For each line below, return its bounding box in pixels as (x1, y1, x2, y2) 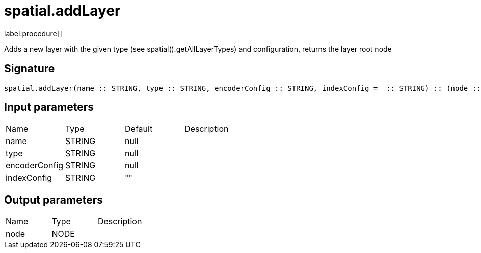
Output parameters (4, 193, 103, 206)
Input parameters (4, 101, 94, 114)
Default (125, 124, 153, 134)
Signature (4, 62, 55, 75)
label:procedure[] (4, 29, 62, 38)
